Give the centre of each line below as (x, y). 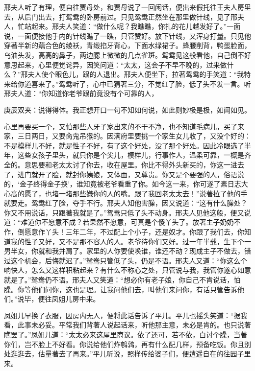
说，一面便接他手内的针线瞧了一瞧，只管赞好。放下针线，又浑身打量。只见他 (127, 35)
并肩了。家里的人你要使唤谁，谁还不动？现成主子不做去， (151, 251)
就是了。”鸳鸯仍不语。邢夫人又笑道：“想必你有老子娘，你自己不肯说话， (119, 280)
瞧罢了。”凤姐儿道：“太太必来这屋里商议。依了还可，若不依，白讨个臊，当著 (126, 334)
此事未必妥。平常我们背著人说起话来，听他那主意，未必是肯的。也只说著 (134, 325)
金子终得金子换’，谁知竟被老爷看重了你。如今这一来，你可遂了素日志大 (134, 184)
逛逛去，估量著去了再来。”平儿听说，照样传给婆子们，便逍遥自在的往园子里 (131, 354)
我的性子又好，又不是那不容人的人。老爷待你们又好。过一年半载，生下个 (127, 241)
